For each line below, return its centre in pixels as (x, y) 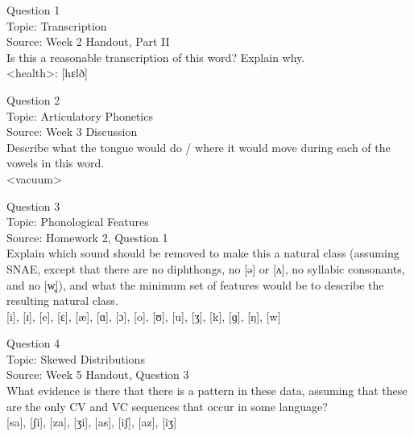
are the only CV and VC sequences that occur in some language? (167, 406)
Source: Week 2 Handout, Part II (88, 41)
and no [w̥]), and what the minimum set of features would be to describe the (195, 284)
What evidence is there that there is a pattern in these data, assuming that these (207, 391)
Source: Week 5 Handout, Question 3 (98, 374)
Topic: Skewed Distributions (76, 358)
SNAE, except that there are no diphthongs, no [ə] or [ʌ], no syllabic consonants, (206, 268)
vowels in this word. (56, 163)
